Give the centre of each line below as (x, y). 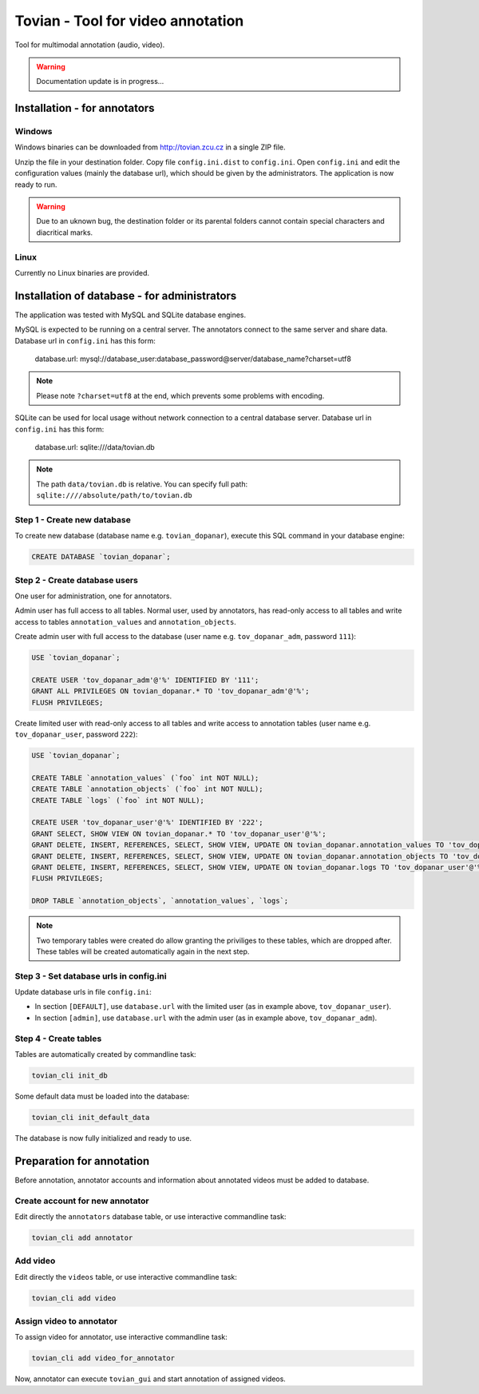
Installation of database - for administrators (126, 296)
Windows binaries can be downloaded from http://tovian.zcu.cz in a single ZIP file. (150, 147)
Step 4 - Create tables (58, 1039)
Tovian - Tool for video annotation (129, 21)
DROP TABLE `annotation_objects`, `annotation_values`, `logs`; (160, 901)
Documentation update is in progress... (100, 81)
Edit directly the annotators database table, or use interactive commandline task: (150, 1217)
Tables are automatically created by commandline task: (105, 1054)
